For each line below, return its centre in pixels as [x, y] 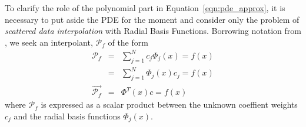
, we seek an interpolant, [49, 42]
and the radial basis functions [67, 116]
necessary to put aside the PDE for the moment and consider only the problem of [152, 19]
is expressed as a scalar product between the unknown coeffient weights [169, 104]
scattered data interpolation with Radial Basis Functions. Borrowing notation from [153, 31]
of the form [128, 42]
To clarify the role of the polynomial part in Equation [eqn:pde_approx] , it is [145, 8]
